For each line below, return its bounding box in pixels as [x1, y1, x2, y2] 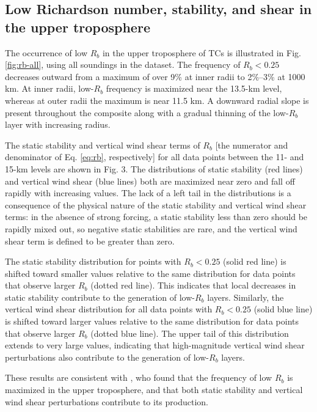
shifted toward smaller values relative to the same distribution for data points [5, 267, 296, 279]
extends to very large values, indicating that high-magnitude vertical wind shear [5, 339, 305, 351]
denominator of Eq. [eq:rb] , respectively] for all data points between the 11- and [5, 150, 304, 163]
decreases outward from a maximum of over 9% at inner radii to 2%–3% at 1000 [5, 70, 305, 83]
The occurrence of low [5, 46, 88, 59]
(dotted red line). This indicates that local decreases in [90, 279, 296, 292]
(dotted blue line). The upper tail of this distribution [90, 326, 289, 339]
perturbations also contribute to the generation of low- [5, 350, 209, 363]
